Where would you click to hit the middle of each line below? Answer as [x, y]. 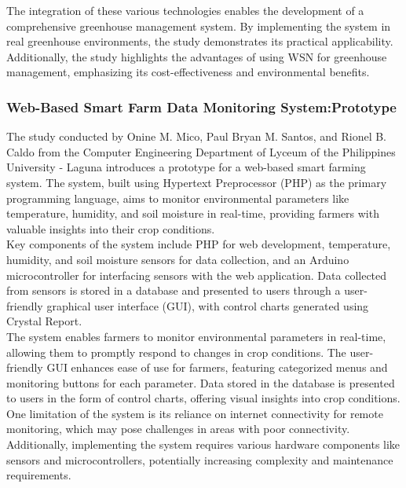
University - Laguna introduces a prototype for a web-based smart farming [186, 167]
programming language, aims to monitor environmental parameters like [178, 198]
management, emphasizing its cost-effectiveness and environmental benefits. [188, 72]
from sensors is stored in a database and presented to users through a [174, 290]
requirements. [39, 475]
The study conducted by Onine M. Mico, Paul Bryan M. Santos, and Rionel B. [197, 136]
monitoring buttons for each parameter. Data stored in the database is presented [201, 382]
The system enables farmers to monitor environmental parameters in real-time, [196, 336]
